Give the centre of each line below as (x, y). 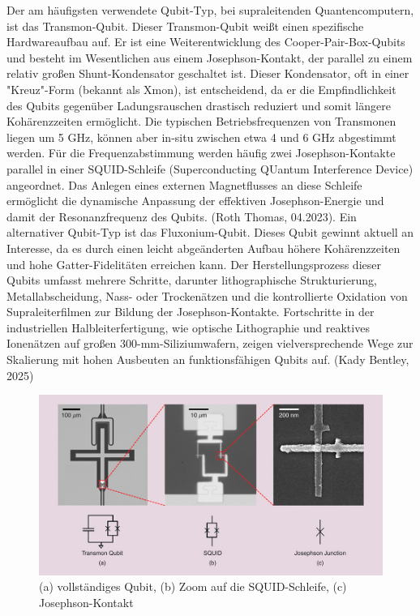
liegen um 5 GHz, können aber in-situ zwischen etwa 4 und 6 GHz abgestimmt (201, 137)
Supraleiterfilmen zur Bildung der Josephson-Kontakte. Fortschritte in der (191, 312)
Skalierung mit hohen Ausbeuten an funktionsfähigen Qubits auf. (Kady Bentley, (208, 359)
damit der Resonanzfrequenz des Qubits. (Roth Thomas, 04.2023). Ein (182, 216)
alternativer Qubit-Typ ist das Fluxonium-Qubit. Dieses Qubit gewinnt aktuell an (210, 232)
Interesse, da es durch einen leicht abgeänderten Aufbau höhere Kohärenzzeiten (204, 248)
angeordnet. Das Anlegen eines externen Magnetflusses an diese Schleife (184, 184)
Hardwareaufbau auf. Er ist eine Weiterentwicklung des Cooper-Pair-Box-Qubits (206, 42)
